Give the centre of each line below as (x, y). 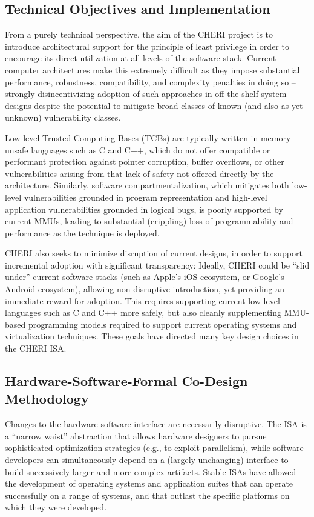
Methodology (47, 399)
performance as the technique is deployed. (82, 232)
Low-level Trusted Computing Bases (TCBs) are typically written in (132, 137)
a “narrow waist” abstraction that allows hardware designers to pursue (136, 435)
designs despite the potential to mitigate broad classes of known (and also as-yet (154, 105)
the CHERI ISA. (36, 348)
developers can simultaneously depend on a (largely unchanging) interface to (147, 460)
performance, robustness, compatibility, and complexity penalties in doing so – (150, 82)
